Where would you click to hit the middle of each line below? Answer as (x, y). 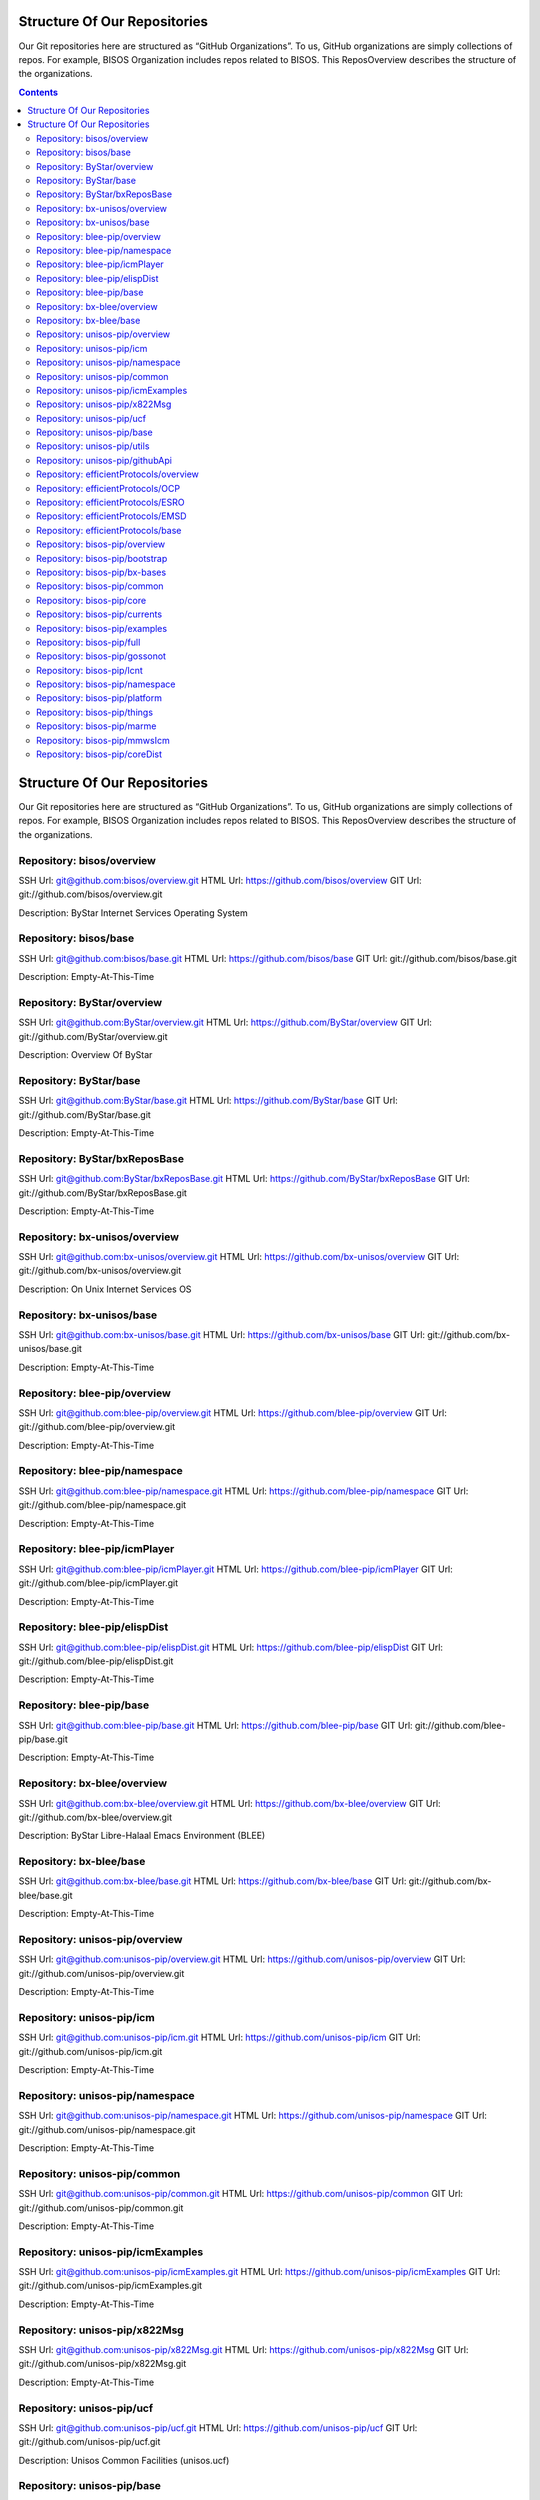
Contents (38, 92)
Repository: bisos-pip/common (100, 586)
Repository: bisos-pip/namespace (106, 684)
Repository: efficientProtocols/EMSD (111, 516)
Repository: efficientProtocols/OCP (108, 488)
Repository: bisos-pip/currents (99, 614)
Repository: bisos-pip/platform (99, 698)
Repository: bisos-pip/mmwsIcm (103, 740)
